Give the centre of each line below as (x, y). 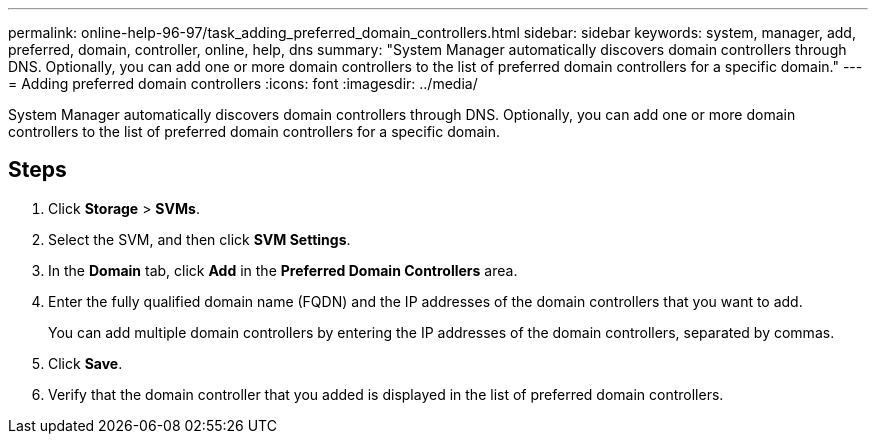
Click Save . (85, 363)
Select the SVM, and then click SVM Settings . (199, 239)
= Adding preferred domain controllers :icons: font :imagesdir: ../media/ (243, 83)
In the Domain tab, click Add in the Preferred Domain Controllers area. (283, 270)
